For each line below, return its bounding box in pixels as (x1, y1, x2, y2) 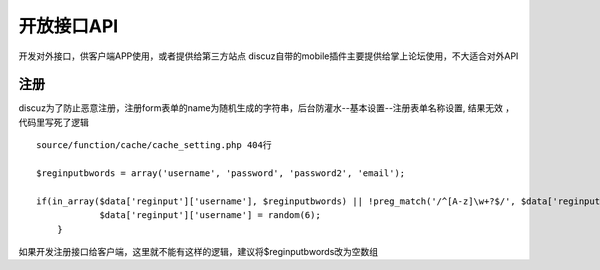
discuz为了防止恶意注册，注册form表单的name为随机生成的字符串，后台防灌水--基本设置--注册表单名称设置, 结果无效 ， (18, 102, 515, 114)
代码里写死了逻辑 (18, 116, 89, 128)
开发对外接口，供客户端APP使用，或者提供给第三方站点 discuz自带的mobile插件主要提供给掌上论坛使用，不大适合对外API (18, 50, 519, 62)
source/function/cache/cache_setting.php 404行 (36, 140, 272, 151)
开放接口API (18, 15, 119, 37)
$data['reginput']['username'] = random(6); (99, 210, 322, 221)
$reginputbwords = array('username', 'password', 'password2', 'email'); (36, 168, 406, 179)
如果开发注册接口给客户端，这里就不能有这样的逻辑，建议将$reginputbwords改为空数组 (18, 245, 379, 257)
